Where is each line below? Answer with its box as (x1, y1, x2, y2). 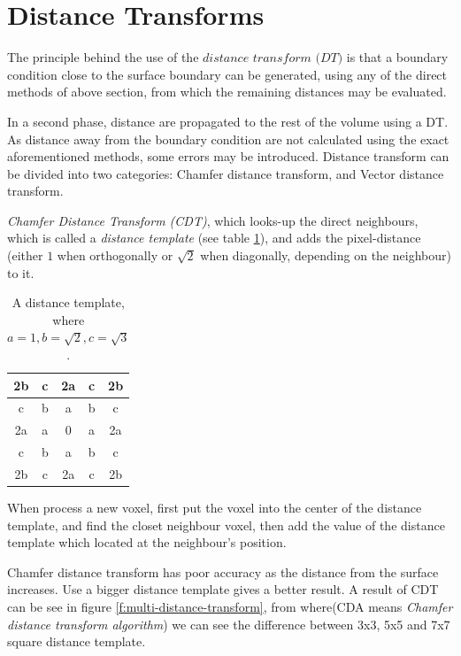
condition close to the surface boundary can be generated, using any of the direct (7, 65, 448, 83)
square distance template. (7, 632, 146, 651)
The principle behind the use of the (7, 48, 199, 66)
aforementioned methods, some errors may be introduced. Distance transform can (7, 147, 449, 166)
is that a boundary (346, 48, 449, 66)
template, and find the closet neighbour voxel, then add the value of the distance (7, 515, 445, 534)
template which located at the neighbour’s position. (7, 533, 287, 552)
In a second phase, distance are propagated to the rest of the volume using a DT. (7, 112, 449, 130)
